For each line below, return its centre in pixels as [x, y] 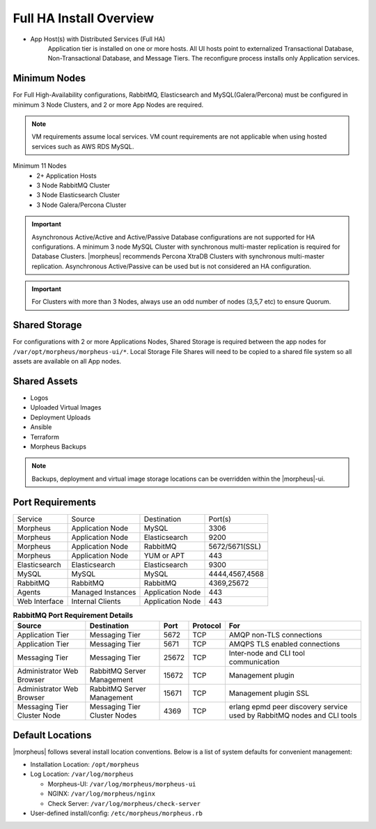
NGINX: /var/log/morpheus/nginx [102, 793]
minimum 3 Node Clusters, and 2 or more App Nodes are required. [108, 104]
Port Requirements [55, 502]
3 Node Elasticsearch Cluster [78, 195]
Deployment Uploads [61, 417]
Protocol [207, 626]
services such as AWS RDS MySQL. [83, 146]
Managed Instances [104, 592]
